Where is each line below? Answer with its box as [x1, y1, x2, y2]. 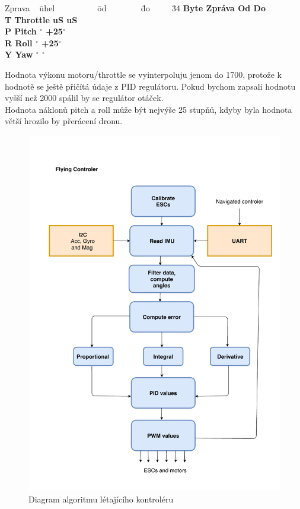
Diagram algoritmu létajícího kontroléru [28, 493, 174, 505]
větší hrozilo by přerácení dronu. [5, 115, 123, 127]
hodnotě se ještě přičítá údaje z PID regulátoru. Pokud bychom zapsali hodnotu [5, 80, 296, 92]
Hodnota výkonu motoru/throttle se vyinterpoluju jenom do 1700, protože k [5, 68, 282, 80]
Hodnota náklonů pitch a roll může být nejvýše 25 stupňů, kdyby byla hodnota [5, 103, 292, 115]
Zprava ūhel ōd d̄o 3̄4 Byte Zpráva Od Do [5, 2, 266, 14]
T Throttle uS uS [5, 13, 78, 26]
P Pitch [5, 25, 37, 37]
